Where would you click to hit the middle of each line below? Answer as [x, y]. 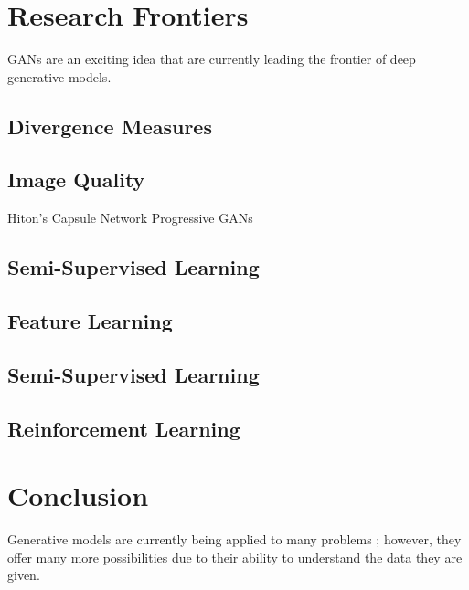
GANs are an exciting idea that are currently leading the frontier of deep [212, 59]
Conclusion [78, 495]
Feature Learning [90, 321]
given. [24, 575]
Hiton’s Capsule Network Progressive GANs [130, 218]
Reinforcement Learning [124, 428]
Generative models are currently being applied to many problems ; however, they [234, 539]
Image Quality [76, 179]
